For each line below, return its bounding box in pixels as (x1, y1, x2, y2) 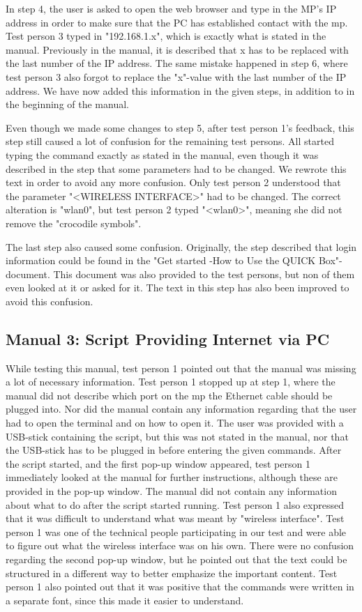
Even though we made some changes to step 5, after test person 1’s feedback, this (6, 120, 354, 135)
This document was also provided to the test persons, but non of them (53, 266, 355, 281)
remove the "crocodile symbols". (6, 215, 142, 230)
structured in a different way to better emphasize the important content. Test (6, 565, 338, 580)
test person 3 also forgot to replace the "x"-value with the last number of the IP (6, 69, 347, 84)
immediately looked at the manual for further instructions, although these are (6, 470, 338, 484)
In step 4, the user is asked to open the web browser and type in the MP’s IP (6, 1, 337, 15)
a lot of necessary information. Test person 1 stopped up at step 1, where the (6, 374, 335, 389)
